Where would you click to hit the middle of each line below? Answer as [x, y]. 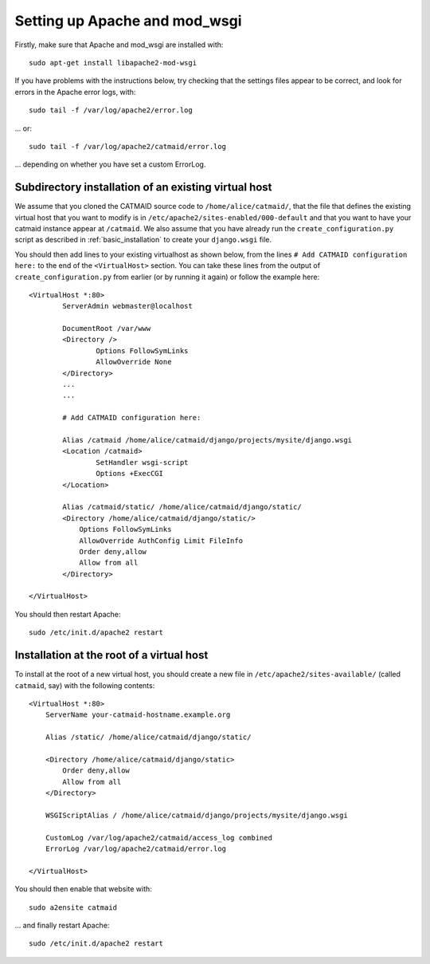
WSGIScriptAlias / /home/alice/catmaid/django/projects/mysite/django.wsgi [196, 815]
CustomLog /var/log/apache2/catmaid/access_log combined [158, 838]
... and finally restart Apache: [62, 925]
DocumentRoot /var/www [107, 329]
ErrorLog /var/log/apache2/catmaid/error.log [136, 849]
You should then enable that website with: [84, 889]
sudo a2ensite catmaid [73, 907]
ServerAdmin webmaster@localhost [127, 306]
